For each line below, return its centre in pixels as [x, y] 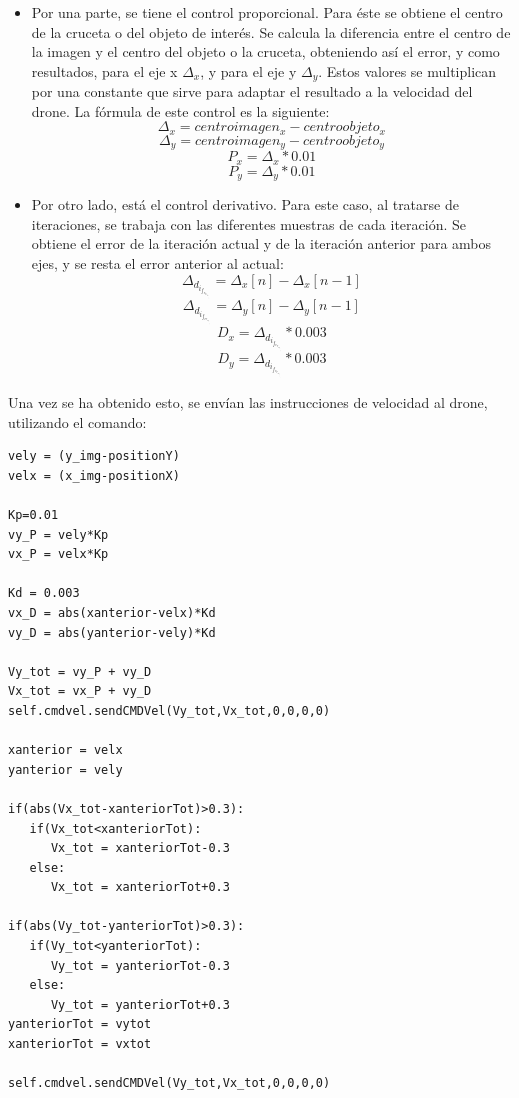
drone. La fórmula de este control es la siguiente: [180, 110]
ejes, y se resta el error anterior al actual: [157, 263]
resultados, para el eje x [104, 70]
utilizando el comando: [77, 421]
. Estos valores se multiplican [407, 70]
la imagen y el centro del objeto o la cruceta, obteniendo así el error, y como [265, 51]
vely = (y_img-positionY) [94, 456]
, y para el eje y [248, 70]
